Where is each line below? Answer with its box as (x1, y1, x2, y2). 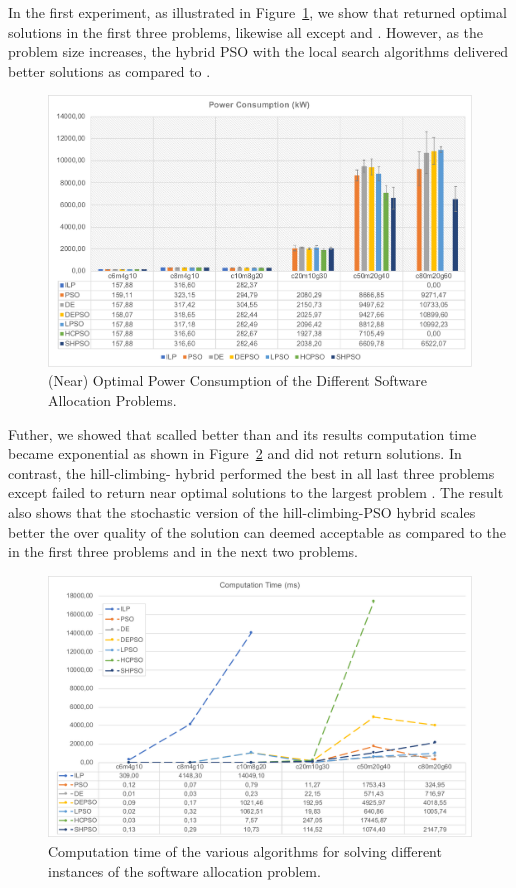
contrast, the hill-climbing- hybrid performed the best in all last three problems (8, 462, 495, 483)
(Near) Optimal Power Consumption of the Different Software (48, 370, 428, 391)
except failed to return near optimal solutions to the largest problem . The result (8, 482, 504, 503)
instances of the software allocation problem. (48, 860, 321, 881)
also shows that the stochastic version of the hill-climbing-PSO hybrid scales (8, 502, 476, 522)
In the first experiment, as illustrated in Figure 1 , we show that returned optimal (8, 2, 507, 22)
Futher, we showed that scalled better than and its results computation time (8, 423, 477, 444)
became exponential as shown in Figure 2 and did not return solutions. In (8, 443, 462, 464)
